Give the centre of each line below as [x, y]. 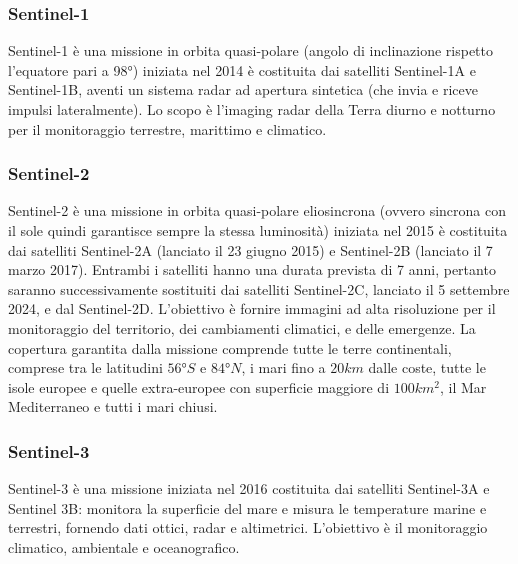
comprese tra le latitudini [85, 367]
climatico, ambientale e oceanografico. [124, 546]
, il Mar [463, 386]
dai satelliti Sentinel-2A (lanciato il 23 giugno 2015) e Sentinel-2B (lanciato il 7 [250, 249]
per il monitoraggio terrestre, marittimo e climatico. [167, 128]
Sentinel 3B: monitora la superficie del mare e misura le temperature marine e [247, 507]
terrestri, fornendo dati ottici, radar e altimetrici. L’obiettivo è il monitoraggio [248, 527]
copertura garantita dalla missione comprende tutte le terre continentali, [230, 347]
